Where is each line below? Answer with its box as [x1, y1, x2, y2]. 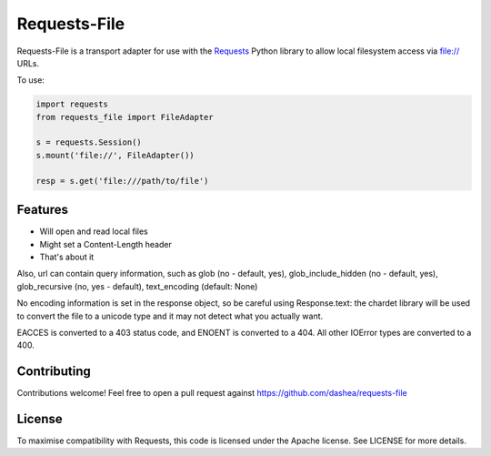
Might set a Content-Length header [39, 238, 172, 249]
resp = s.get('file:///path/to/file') [35, 176, 209, 186]
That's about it [39, 251, 95, 262]
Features [16, 202, 68, 218]
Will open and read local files [39, 226, 149, 237]
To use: [16, 75, 45, 86]
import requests [35, 99, 109, 109]
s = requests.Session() [35, 137, 143, 147]
